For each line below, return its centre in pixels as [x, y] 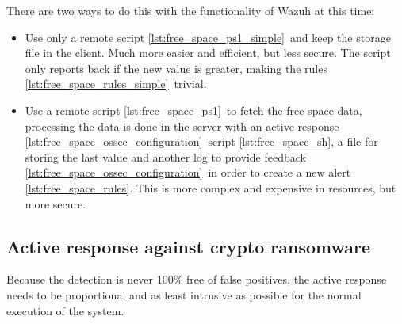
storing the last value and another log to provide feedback [165, 156]
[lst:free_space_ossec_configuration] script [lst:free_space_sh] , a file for [201, 141]
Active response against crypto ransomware [189, 246]
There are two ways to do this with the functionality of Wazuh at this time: [191, 10]
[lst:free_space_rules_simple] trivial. [116, 84]
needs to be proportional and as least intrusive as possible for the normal [184, 294]
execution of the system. [65, 310]
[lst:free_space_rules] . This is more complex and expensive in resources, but [211, 187]
